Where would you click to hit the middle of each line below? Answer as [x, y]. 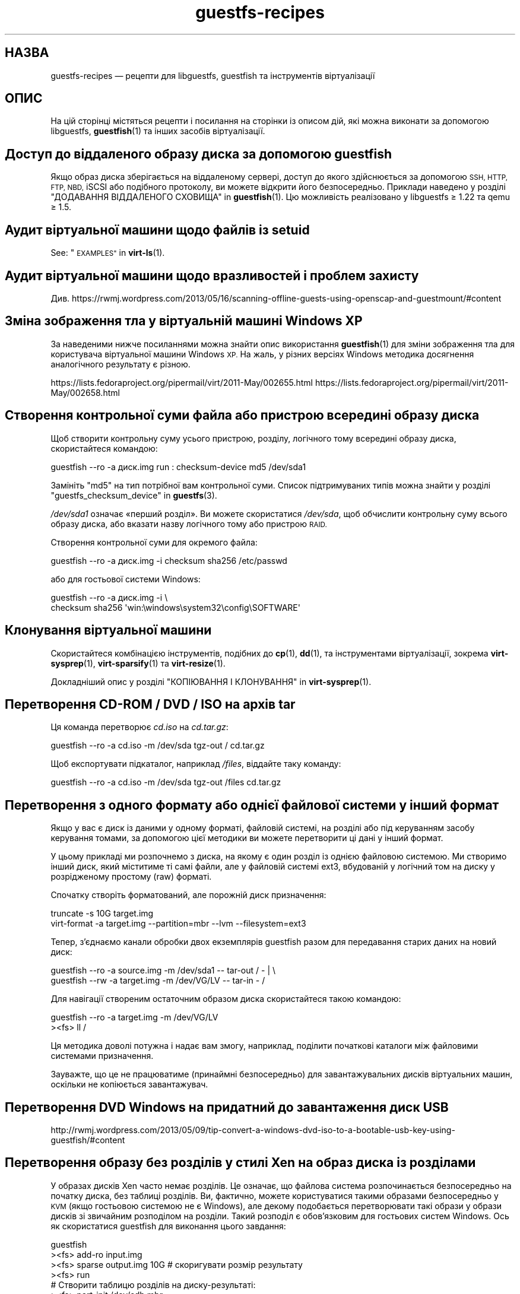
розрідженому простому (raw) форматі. [131, 877]
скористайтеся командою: [104, 448]
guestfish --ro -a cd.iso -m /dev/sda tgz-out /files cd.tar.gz [166, 782]
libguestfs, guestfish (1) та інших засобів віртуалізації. [158, 131]
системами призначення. [102, 1056]
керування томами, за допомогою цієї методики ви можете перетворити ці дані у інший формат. [247, 838]
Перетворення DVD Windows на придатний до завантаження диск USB [227, 1107]
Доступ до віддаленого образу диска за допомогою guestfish [199, 154]
